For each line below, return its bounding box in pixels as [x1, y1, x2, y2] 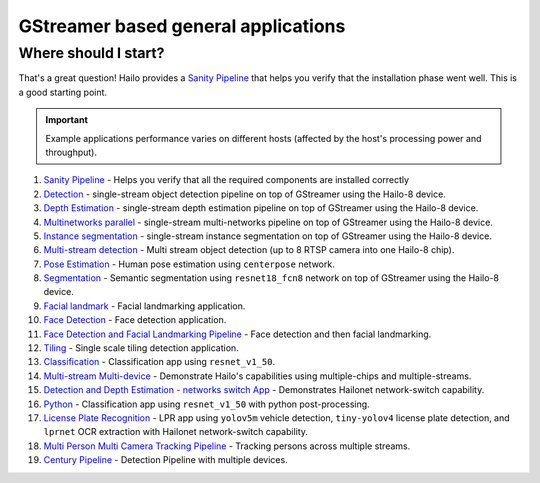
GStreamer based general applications [18, 15, 346, 37]
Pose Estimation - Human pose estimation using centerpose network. [43, 258, 335, 270]
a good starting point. [18, 86, 108, 98]
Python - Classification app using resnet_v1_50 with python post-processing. [43, 398, 370, 410]
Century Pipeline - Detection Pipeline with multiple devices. [43, 454, 289, 466]
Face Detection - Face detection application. [43, 314, 227, 326]
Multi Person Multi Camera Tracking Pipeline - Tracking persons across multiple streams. [43, 440, 411, 452]
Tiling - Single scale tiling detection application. [43, 342, 239, 354]
